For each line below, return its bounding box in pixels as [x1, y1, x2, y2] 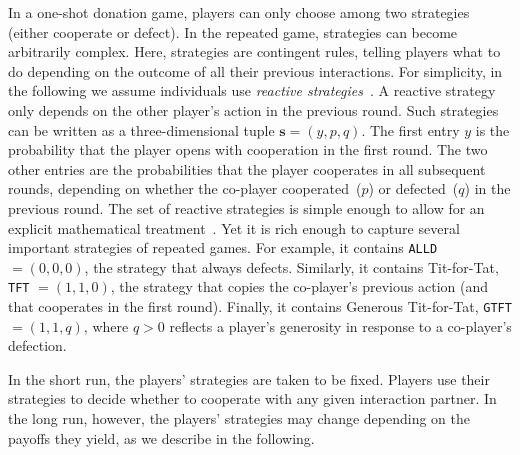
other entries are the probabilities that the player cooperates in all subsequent [8, 158, 486, 179]
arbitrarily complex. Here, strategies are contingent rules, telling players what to [8, 41, 501, 62]
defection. [8, 335, 67, 356]
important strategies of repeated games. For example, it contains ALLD [8, 237, 438, 258]
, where [83, 315, 129, 336]
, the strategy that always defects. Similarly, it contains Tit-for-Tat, [84, 256, 499, 277]
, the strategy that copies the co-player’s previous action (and [110, 276, 488, 297]
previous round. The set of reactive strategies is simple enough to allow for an [8, 197, 485, 218]
